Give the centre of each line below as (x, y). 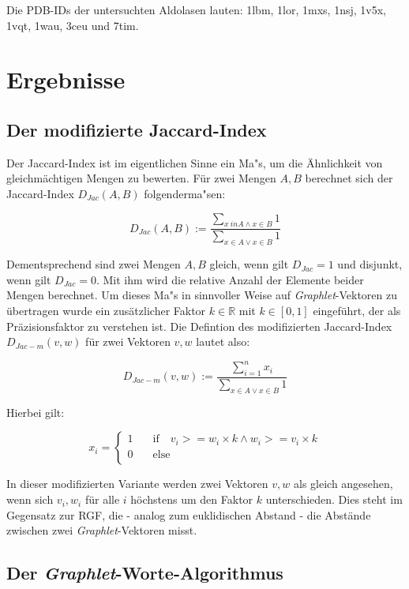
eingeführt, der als (357, 310)
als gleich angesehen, (343, 484)
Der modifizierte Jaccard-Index (137, 129)
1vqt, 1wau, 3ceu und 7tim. (73, 25)
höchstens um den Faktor (192, 499)
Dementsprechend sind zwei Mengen (94, 264)
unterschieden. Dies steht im (334, 499)
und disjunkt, (370, 264)
